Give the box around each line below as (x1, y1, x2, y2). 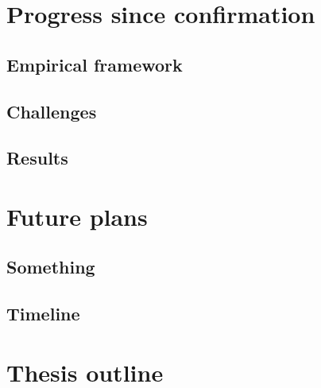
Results (6, 145, 68, 170)
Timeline (6, 301, 80, 326)
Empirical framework (6, 52, 183, 76)
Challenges (6, 99, 97, 123)
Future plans (6, 200, 148, 232)
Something (6, 254, 95, 279)
